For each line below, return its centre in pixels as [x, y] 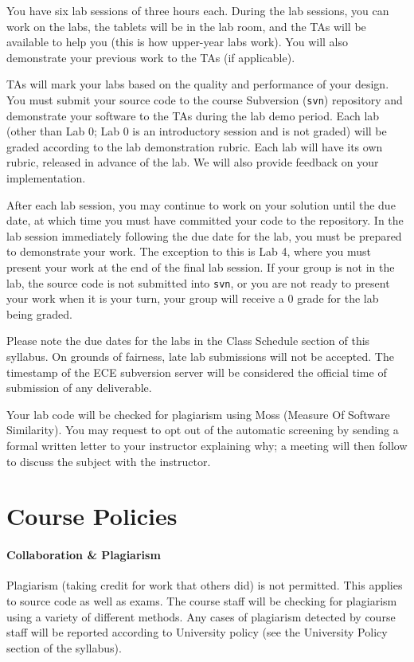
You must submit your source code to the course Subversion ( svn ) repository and [205, 99]
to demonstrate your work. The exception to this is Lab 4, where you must [189, 251]
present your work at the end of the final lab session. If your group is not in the [201, 266]
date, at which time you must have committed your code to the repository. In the [205, 220]
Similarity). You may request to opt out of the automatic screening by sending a [203, 430]
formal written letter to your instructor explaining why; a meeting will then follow [207, 445]
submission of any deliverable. [79, 388]
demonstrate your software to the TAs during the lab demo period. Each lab [193, 115]
